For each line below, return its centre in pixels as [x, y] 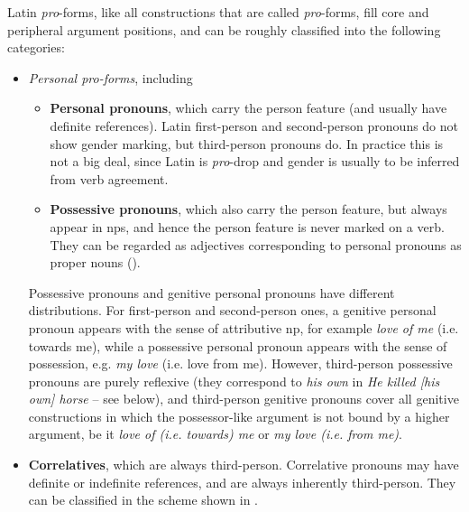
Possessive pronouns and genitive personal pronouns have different [212, 292]
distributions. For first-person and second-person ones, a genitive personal [232, 310]
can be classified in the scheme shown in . [143, 500]
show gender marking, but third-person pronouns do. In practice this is [247, 143]
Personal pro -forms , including [110, 77]
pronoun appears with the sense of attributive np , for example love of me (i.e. [244, 327]
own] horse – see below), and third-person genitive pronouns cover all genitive [244, 399]
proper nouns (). [95, 262]
